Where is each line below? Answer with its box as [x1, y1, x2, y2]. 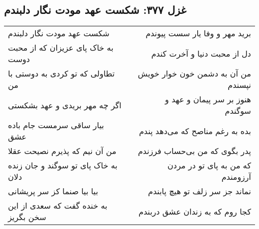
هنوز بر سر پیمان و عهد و [165, 93, 251, 105]
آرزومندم [221, 171, 251, 183]
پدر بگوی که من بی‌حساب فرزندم [137, 145, 251, 157]
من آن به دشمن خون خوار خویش [137, 68, 251, 79]
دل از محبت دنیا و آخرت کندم [151, 47, 251, 59]
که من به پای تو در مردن [167, 159, 251, 171]
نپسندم [228, 79, 251, 91]
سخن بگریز [8, 211, 46, 223]
